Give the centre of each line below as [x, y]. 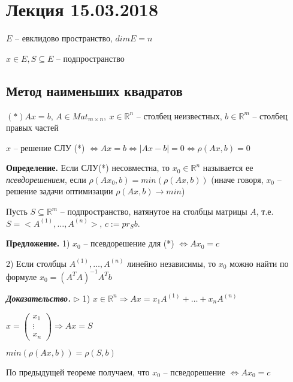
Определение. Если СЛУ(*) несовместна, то [88, 168]
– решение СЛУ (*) [49, 147]
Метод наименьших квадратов [94, 90]
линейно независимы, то [172, 263]
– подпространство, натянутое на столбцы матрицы [154, 211]
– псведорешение [194, 372]
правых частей [32, 127]
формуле [22, 276]
